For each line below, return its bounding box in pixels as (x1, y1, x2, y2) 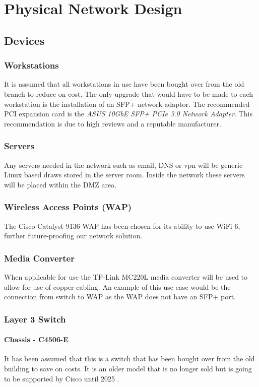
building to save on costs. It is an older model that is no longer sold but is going (4, 363, 252, 373)
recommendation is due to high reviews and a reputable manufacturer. (4, 118, 221, 128)
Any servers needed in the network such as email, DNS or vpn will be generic (4, 159, 243, 170)
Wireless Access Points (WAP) (4, 201, 132, 213)
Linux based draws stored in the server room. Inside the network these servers (4, 169, 245, 180)
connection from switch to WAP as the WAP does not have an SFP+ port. (4, 291, 236, 302)
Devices (4, 32, 45, 48)
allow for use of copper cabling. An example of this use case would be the (4, 281, 231, 292)
